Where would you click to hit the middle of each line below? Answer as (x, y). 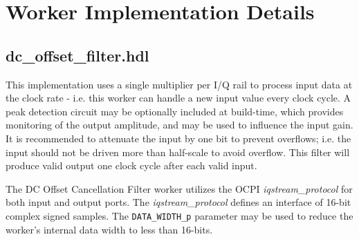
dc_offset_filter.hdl (77, 55)
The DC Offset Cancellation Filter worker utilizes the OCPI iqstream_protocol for (179, 188)
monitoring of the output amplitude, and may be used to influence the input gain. (179, 125)
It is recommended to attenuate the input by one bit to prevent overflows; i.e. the (178, 138)
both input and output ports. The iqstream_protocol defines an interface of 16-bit (178, 202)
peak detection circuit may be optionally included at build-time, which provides (175, 111)
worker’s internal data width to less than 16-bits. (109, 229)
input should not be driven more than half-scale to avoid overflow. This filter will (178, 152)
